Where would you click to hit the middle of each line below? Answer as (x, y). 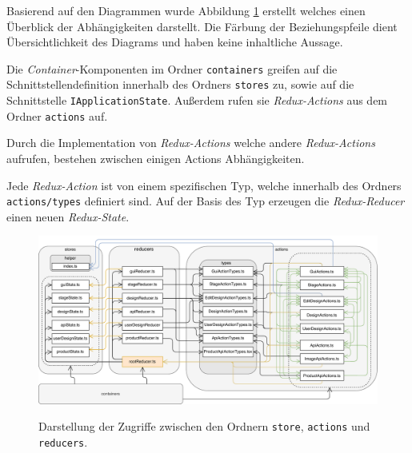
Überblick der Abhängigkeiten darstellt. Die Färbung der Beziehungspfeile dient (202, 26)
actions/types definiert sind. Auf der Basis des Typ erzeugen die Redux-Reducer (206, 201)
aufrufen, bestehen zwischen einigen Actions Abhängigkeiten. (156, 158)
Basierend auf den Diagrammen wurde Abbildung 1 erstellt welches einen (186, 10)
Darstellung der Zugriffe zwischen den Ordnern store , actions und (204, 426)
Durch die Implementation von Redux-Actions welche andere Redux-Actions (191, 143)
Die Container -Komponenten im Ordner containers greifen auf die (172, 68)
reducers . (63, 442)
